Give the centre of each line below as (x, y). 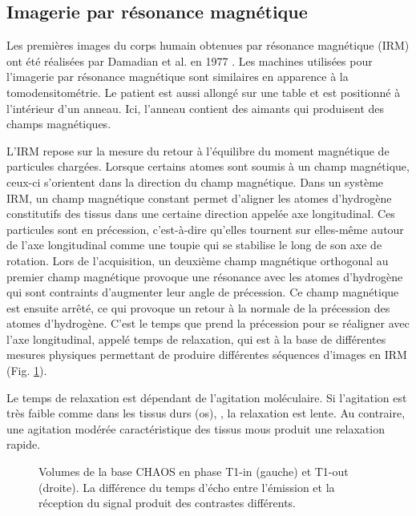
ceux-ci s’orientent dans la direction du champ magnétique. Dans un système (195, 181)
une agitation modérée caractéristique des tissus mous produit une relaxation (196, 428)
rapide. (24, 444)
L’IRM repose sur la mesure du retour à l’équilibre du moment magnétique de (198, 150)
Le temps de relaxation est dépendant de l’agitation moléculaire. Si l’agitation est (207, 397)
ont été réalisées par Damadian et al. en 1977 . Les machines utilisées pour (190, 60)
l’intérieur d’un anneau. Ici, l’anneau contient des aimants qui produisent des (196, 108)
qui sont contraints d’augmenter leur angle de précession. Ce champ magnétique (203, 292)
